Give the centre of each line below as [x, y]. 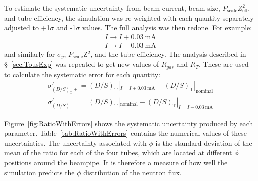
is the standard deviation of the [204, 143]
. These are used [224, 64]
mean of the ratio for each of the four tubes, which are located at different [118, 153]
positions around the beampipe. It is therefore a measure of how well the [116, 162]
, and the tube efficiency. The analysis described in [168, 53]
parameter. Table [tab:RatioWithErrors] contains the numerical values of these [125, 133]
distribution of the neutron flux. [133, 172]
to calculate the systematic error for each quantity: [82, 74]
